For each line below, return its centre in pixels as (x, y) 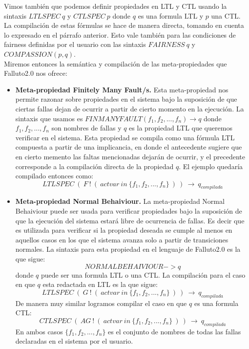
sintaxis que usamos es (49, 118)
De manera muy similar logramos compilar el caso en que (101, 303)
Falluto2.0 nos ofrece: (36, 73)
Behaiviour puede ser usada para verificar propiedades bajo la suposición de (129, 211)
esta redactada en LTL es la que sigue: (100, 284)
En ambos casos (39, 331)
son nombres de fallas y (86, 128)
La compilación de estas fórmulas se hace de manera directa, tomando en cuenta (124, 25)
